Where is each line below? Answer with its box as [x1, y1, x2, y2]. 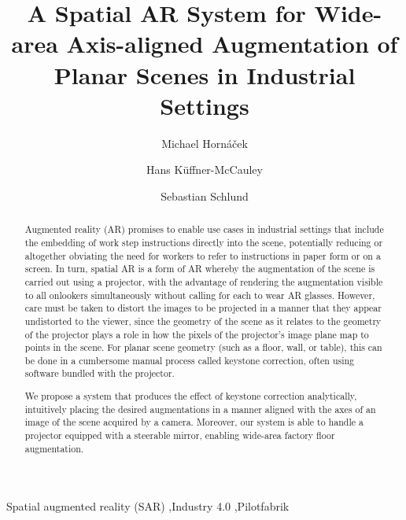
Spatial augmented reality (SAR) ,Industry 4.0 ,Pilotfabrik [6, 498, 290, 514]
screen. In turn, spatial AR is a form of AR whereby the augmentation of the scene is [24, 262, 375, 275]
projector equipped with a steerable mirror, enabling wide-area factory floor [24, 429, 335, 441]
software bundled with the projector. [24, 367, 175, 380]
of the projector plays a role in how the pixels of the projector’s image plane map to [24, 327, 369, 341]
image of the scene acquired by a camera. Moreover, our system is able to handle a [24, 415, 364, 429]
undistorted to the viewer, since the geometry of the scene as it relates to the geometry [24, 314, 382, 327]
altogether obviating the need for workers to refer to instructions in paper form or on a [24, 249, 381, 262]
